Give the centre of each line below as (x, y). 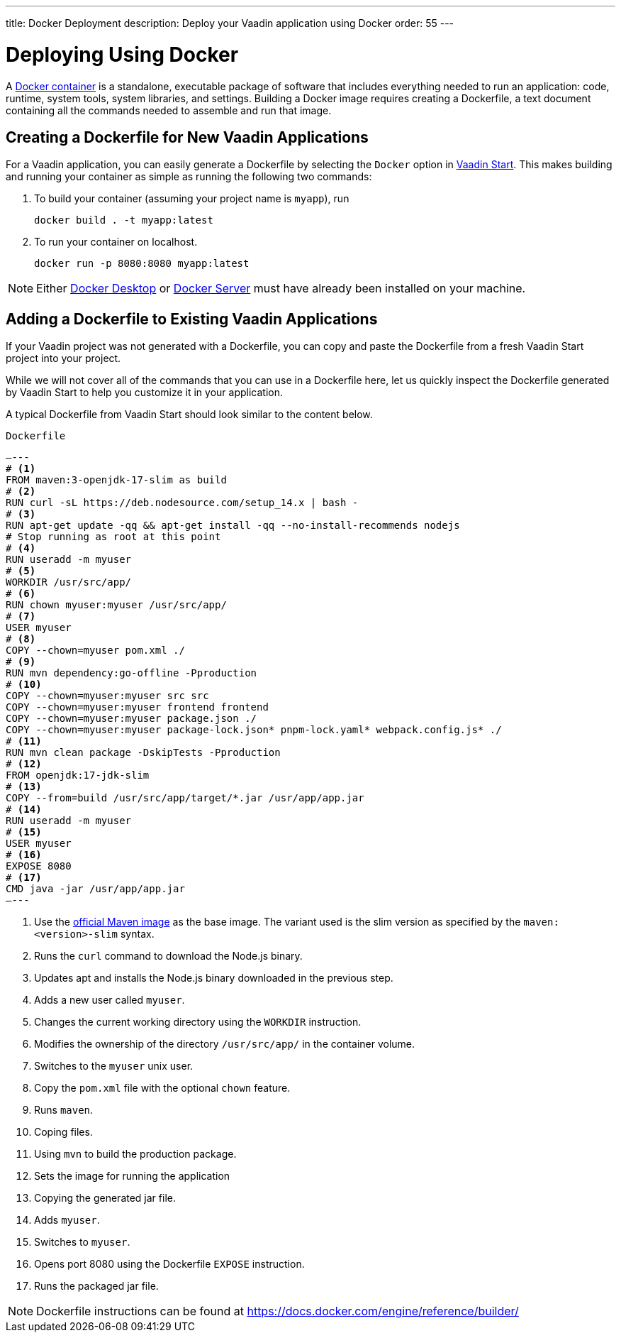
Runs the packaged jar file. (96, 1286)
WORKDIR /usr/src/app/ (69, 582)
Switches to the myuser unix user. (114, 1066)
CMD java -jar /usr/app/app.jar (95, 889)
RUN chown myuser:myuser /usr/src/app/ (116, 605)
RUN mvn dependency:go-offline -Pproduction (132, 673)
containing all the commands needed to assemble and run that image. (169, 110)
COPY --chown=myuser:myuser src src (107, 696)
